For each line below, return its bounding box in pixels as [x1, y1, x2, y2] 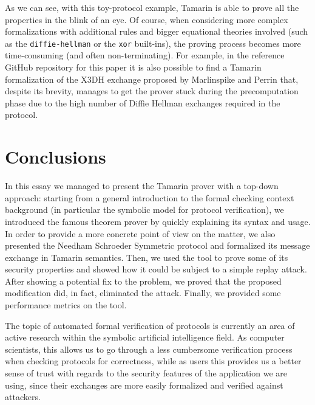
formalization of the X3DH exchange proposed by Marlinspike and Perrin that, [5, 72, 299, 85]
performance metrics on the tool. [5, 299, 127, 311]
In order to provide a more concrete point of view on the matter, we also [5, 227, 276, 240]
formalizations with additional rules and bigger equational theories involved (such [5, 25, 308, 38]
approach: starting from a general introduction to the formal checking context [5, 191, 294, 204]
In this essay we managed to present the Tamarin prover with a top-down [5, 179, 279, 192]
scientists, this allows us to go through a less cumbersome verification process [5, 342, 293, 355]
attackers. [5, 390, 41, 403]
